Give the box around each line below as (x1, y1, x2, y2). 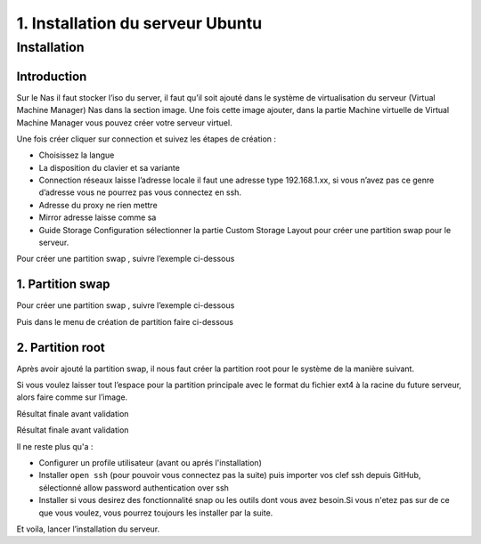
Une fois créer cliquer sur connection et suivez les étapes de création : (16, 134, 276, 144)
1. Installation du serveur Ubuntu (16, 13, 263, 33)
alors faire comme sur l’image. (16, 392, 128, 402)
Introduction (16, 69, 87, 84)
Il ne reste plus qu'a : (16, 441, 94, 451)
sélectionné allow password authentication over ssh (38, 482, 229, 493)
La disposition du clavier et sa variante (38, 162, 180, 173)
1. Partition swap (16, 277, 110, 292)
